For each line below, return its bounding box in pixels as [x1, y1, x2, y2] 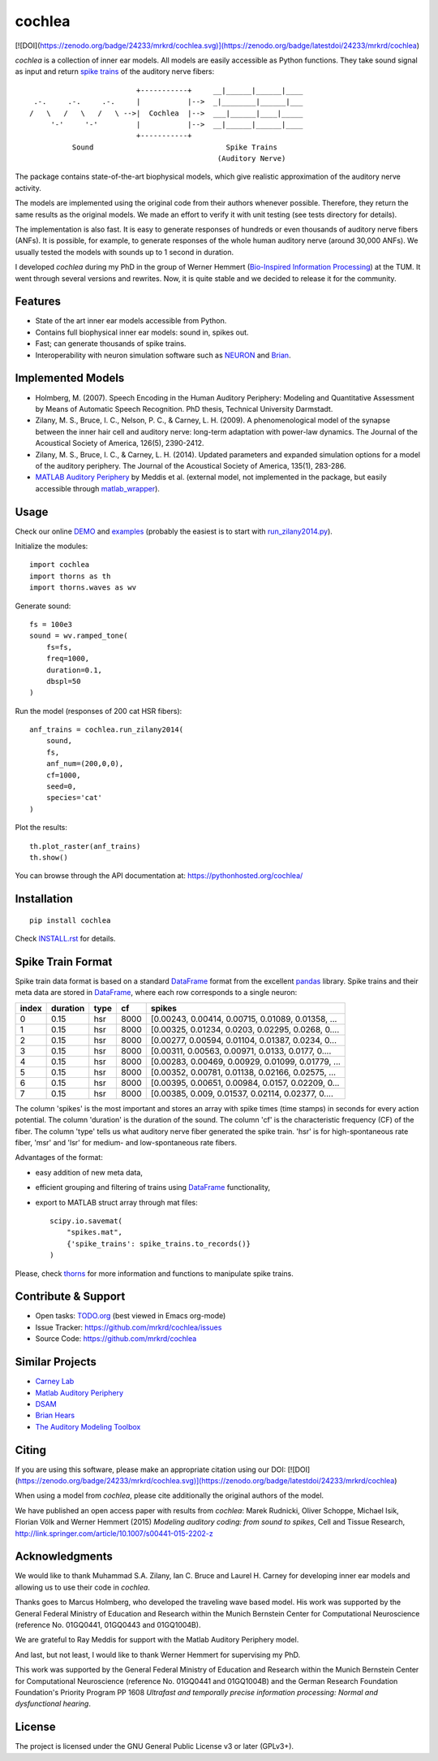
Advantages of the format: [15, 1153, 103, 1162]
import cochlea [29, 560, 90, 569]
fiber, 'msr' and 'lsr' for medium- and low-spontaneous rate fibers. [15, 1138, 237, 1148]
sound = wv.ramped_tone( [29, 631, 128, 641]
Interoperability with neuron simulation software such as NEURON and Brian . [35, 350, 291, 360]
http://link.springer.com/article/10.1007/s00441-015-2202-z [15, 1528, 214, 1538]
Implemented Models [15, 371, 125, 385]
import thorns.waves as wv [29, 583, 137, 592]
